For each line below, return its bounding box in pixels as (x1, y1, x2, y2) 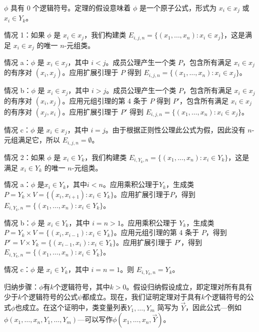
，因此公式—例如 (185, 302, 242, 312)
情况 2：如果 (4, 151, 45, 162)
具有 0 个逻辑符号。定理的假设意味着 (10, 2, 131, 12)
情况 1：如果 (4, 29, 45, 40)
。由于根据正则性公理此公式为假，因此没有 (105, 124, 245, 134)
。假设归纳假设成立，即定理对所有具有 (126, 281, 252, 292)
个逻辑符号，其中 (53, 281, 110, 292)
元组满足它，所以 (4, 134, 60, 145)
